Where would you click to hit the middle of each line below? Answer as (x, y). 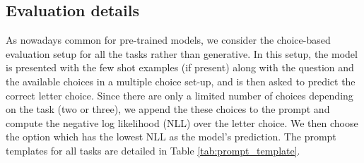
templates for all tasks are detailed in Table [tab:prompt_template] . (153, 150)
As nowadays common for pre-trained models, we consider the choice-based (168, 40)
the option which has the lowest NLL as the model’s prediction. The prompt (171, 137)
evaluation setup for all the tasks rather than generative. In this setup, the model (182, 53)
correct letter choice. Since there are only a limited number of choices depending (180, 95)
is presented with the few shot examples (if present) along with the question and (180, 67)
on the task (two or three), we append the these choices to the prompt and (168, 109)
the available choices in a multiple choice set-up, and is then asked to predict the (181, 81)
